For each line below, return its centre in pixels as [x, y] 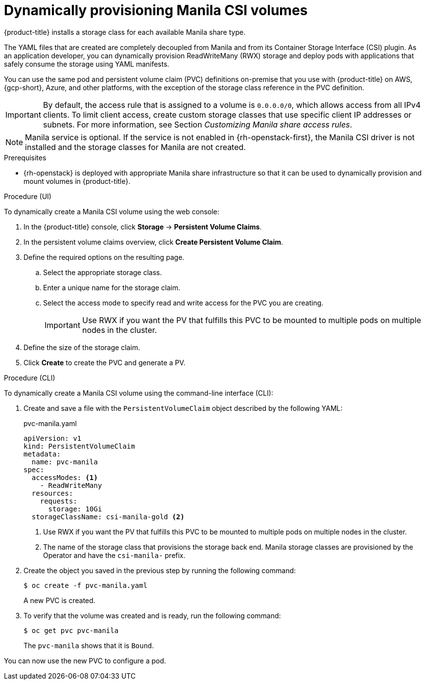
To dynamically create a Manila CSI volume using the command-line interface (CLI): [139, 393]
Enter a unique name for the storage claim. [112, 287]
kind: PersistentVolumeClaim [79, 446]
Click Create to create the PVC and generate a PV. [105, 362]
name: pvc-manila [65, 462]
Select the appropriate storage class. [103, 272]
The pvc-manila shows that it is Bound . [89, 645]
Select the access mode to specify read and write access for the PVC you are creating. [183, 303]
